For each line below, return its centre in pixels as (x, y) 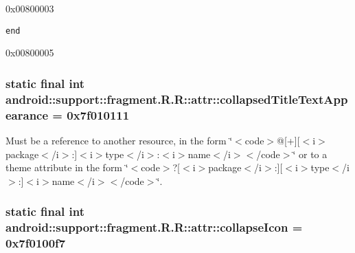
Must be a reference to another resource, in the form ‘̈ (119, 140)
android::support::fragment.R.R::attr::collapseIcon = (154, 227)
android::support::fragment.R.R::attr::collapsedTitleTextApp (177, 99)
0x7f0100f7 (36, 243)
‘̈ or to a (310, 154)
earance (27, 114)
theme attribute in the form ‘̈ (67, 167)
